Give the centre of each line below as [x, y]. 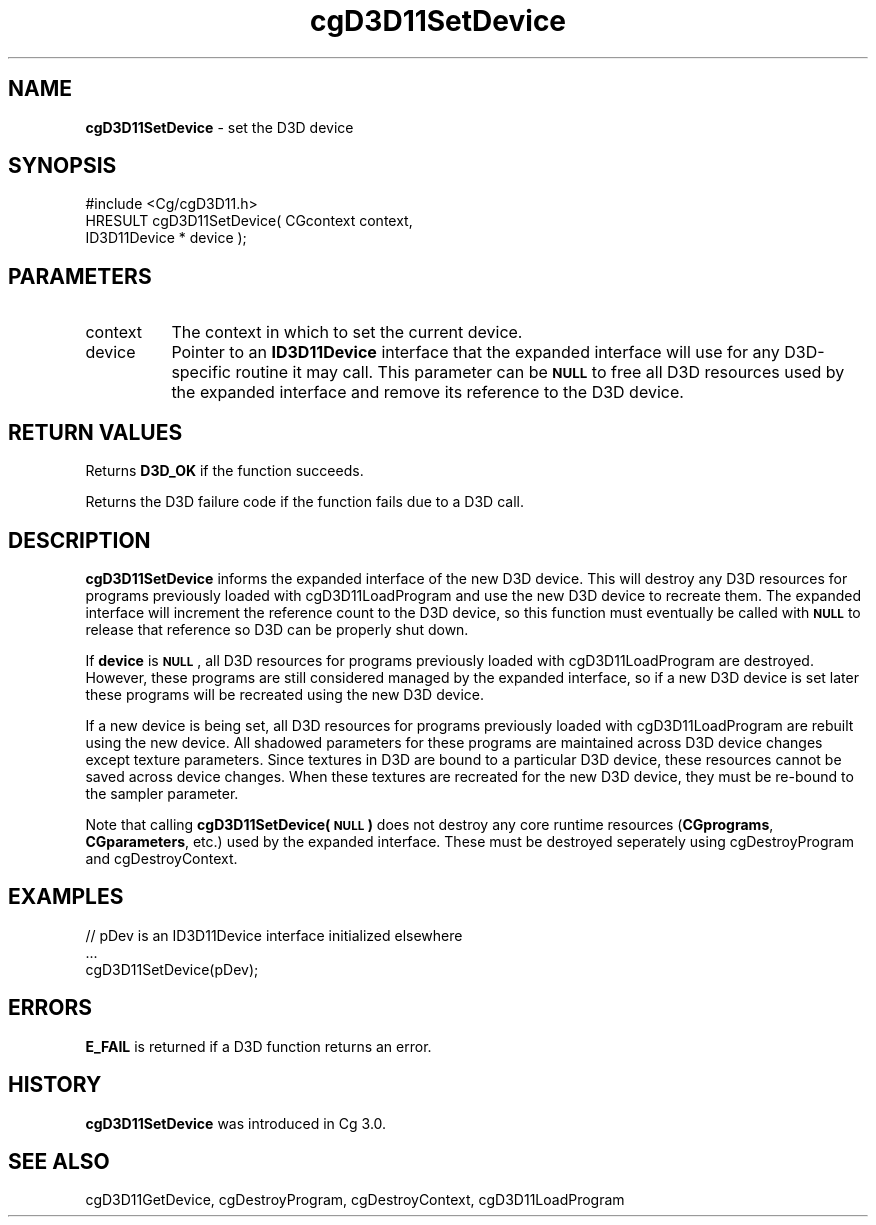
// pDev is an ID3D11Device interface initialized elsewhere [274, 935]
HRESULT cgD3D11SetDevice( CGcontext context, [249, 221]
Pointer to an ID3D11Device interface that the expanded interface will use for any [475, 352]
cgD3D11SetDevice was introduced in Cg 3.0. [236, 1123]
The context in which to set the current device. [347, 332]
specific [201, 372]
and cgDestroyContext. [161, 858]
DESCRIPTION [79, 540]
